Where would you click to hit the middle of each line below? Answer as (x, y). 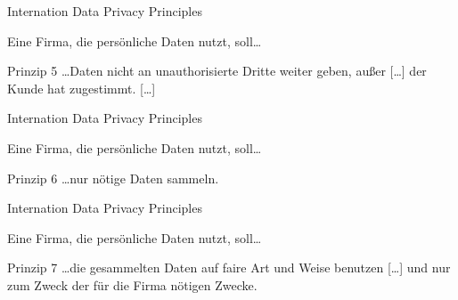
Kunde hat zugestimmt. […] (82, 88)
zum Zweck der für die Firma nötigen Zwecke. (132, 284)
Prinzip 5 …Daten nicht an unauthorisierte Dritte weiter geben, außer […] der (217, 71)
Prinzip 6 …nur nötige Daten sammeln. (113, 178)
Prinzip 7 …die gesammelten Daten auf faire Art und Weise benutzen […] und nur (229, 268)
